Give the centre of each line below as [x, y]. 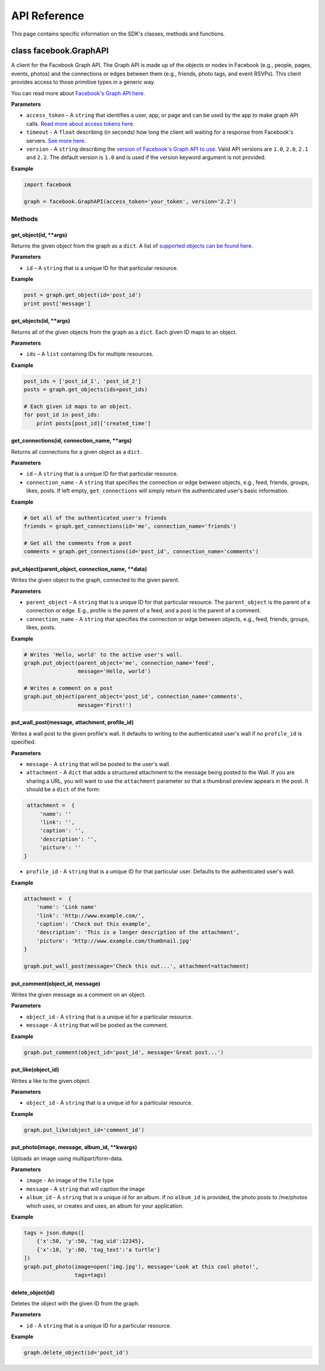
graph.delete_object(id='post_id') [76, 1353]
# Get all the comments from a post [78, 543]
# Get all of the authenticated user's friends [95, 518]
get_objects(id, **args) [41, 321]
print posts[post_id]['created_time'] [94, 423]
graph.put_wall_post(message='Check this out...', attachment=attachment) [137, 966]
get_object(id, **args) [39, 234]
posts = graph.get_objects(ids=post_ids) [86, 390]
